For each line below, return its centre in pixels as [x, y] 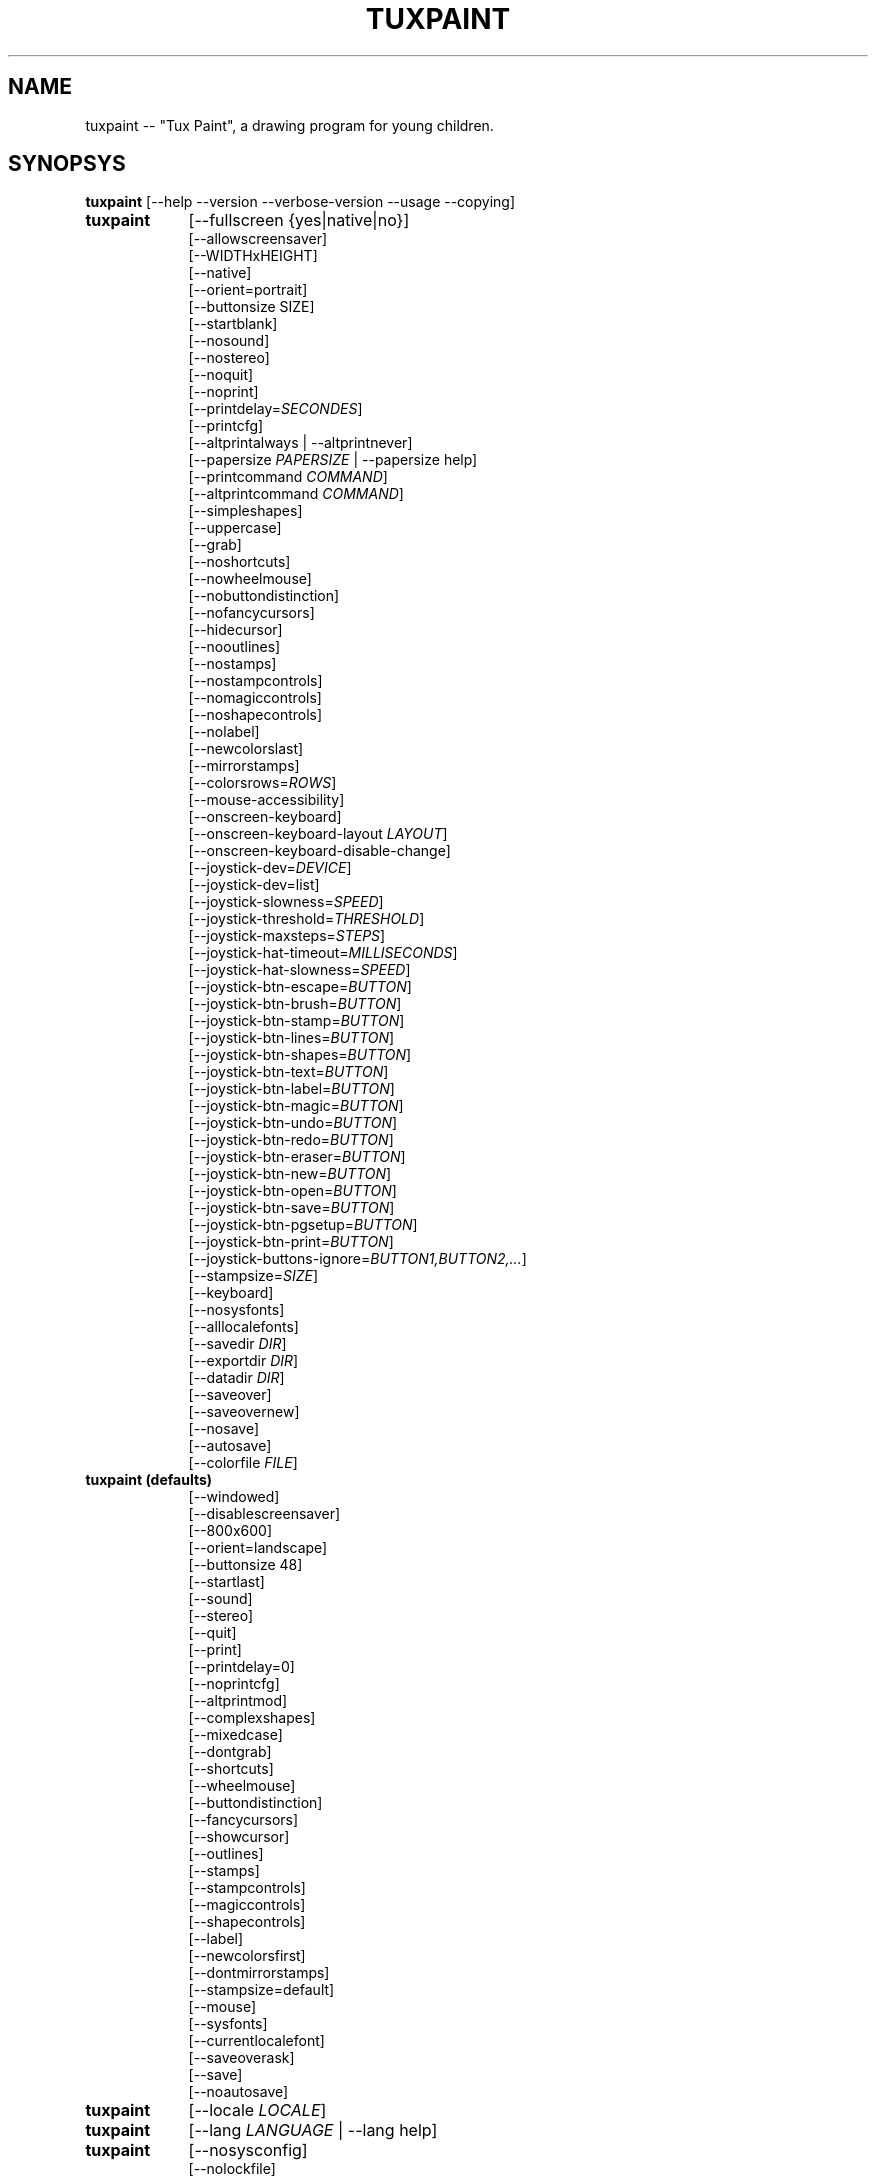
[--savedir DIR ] [237, 1344]
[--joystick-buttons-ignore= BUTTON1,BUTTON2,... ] [357, 1259]
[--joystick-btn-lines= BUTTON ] [291, 1038]
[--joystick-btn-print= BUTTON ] [291, 1242]
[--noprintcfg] [234, 1684]
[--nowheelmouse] [250, 579]
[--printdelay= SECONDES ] [275, 409]
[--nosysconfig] [248, 2150]
